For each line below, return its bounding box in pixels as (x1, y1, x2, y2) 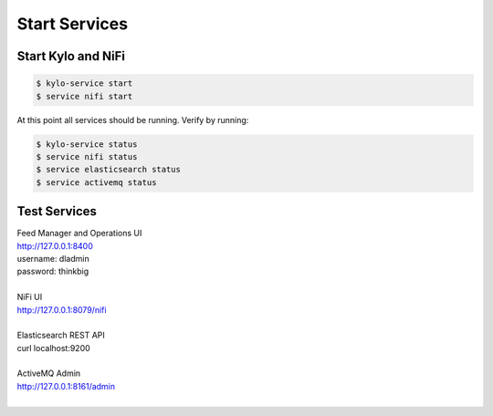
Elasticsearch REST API (16, 329, 105, 341)
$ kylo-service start (36, 78, 133, 88)
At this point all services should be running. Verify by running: (16, 114, 249, 125)
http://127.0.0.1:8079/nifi (16, 304, 107, 315)
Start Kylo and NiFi (16, 48, 126, 64)
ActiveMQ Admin (16, 368, 81, 379)
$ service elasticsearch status (36, 164, 182, 175)
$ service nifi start (36, 91, 133, 101)
